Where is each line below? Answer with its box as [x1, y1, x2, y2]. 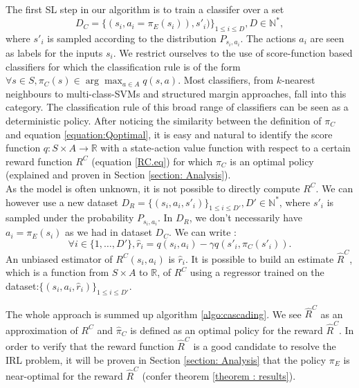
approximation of [6, 322, 78, 337]
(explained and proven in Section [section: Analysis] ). [6, 167, 231, 182]
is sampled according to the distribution [47, 30, 217, 45]
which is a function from [6, 265, 109, 279]
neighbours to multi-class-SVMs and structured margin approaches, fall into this [6, 86, 347, 100]
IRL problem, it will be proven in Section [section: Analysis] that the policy [6, 352, 326, 367]
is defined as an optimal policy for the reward [130, 322, 323, 337]
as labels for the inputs [6, 45, 103, 59]
